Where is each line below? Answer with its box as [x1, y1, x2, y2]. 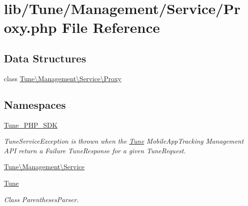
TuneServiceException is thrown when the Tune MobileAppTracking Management [4, 136, 244, 146]
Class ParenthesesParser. [4, 194, 79, 204]
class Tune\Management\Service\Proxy [4, 73, 122, 83]
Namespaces [4, 97, 66, 112]
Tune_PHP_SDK [4, 119, 58, 130]
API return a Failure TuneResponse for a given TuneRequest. [4, 145, 186, 155]
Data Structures [4, 50, 86, 65]
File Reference [62, 17, 160, 37]
